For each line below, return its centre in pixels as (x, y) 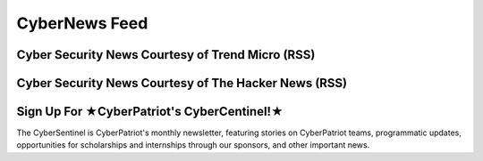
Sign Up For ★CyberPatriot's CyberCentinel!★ (150, 112)
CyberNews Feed (82, 23)
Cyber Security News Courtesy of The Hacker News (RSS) (182, 83)
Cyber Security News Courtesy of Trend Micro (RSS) (166, 55)
